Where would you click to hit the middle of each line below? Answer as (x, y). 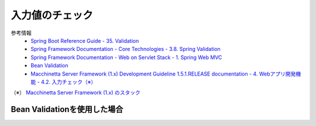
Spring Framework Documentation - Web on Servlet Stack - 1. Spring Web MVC (126, 57)
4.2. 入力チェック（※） (69, 81)
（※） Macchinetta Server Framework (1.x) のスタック (75, 93)
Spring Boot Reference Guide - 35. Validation (85, 40)
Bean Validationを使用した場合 (67, 109)
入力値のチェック (52, 15)
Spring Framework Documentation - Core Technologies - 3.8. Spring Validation (126, 49)
